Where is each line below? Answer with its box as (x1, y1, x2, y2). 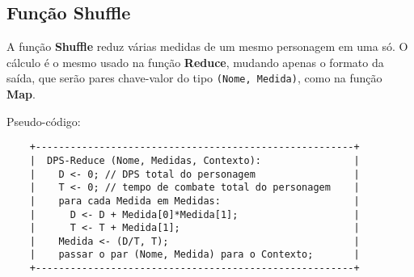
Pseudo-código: (6, 112, 81, 129)
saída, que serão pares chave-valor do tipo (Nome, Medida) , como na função (6, 69, 382, 86)
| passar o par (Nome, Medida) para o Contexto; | (29, 249, 360, 261)
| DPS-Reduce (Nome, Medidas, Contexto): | (29, 154, 360, 166)
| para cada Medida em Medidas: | (29, 195, 360, 207)
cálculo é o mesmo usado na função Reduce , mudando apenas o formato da (6, 53, 384, 70)
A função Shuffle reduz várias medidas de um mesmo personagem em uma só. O (6, 38, 408, 55)
